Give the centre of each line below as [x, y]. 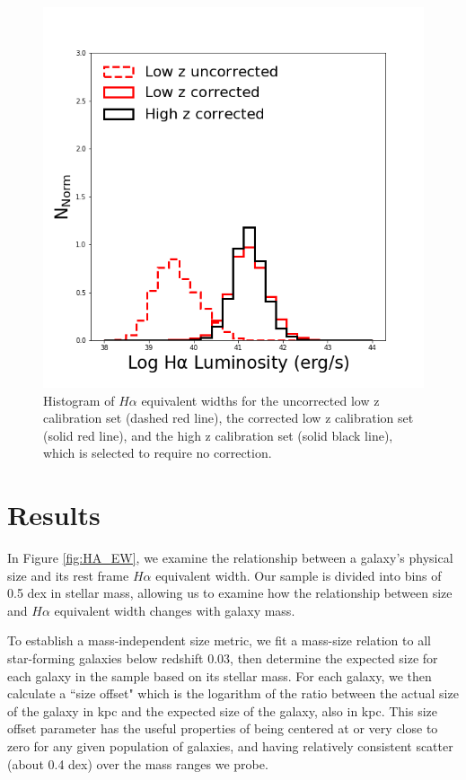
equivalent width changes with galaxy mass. [175, 610]
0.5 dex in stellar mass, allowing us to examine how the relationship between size [230, 593]
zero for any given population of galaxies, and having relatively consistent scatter [230, 746]
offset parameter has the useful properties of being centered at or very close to [223, 728]
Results [54, 515]
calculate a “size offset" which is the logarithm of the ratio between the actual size [233, 693]
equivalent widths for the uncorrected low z [260, 400]
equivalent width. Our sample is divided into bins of [299, 575]
